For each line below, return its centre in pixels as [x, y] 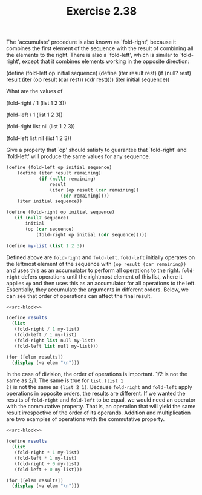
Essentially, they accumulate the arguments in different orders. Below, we [98, 290]
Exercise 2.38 [102, 11]
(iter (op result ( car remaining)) [94, 190]
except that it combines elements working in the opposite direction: [106, 61]
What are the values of [34, 91]
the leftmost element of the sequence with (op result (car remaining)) [96, 264]
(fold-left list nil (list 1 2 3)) [39, 138]
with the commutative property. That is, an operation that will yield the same [101, 407]
